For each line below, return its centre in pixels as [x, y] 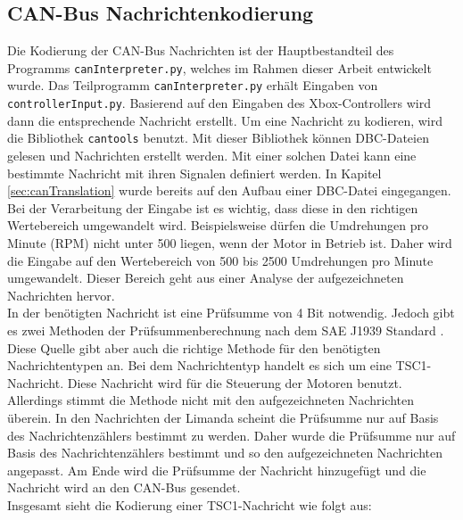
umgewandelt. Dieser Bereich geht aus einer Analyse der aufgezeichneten [206, 278]
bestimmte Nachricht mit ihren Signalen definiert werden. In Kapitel [194, 173]
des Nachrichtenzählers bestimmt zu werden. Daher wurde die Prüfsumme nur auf [231, 435]
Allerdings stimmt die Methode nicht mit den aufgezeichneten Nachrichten [211, 400]
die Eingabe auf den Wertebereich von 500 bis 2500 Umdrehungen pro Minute [220, 260]
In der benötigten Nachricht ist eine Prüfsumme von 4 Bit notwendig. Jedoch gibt [231, 313]
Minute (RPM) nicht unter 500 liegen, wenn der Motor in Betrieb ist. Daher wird [230, 242]
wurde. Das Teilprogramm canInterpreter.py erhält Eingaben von [193, 85]
